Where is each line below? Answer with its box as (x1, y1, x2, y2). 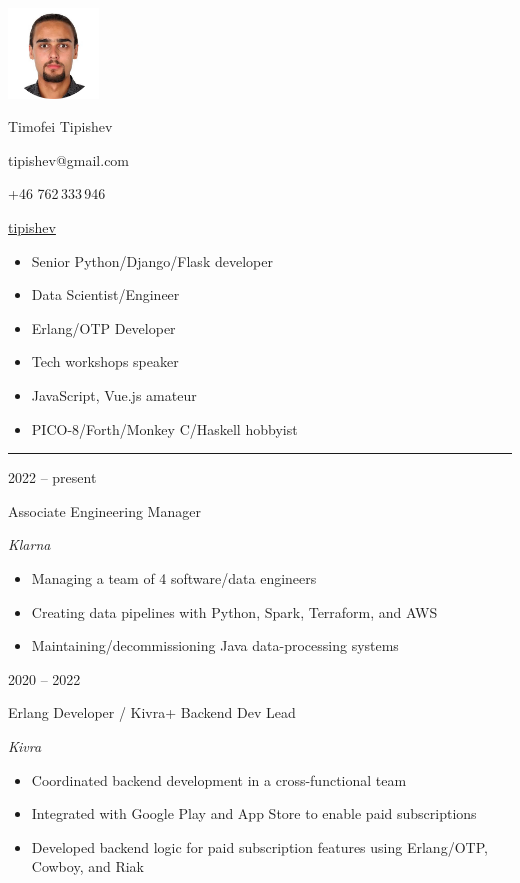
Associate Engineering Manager (8, 500, 201, 521)
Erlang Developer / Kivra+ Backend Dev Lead (8, 702, 296, 723)
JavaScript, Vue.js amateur (31, 385, 197, 406)
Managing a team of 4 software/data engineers (31, 568, 317, 589)
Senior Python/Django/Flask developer (31, 250, 273, 271)
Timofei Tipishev (8, 116, 113, 137)
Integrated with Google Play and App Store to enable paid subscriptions (31, 803, 477, 824)
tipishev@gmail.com (8, 149, 130, 170)
